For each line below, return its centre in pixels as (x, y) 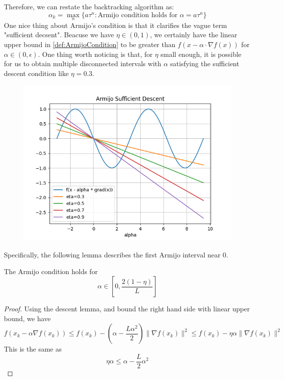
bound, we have (27, 318)
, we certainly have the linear (194, 35)
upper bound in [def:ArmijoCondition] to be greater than (90, 44)
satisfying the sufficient (205, 63)
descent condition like (36, 73)
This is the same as (33, 349)
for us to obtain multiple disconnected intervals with (83, 63)
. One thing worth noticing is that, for (95, 54)
